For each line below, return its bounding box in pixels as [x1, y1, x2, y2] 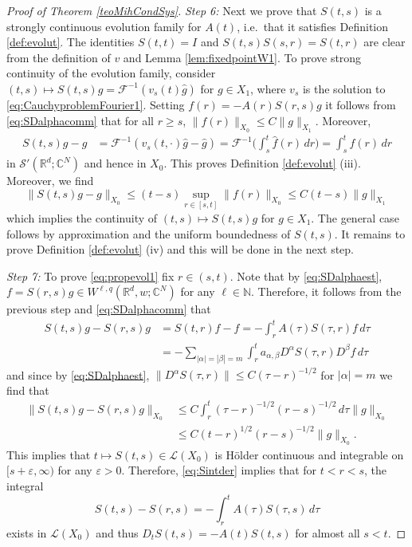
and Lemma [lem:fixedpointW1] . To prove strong [123, 49, 362, 65]
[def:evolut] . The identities [6, 33, 135, 50]
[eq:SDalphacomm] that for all [6, 112, 154, 128]
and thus [96, 524, 139, 541]
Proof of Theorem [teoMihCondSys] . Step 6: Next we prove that [6, 2, 317, 18]
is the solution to [302, 80, 386, 96]
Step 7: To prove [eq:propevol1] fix [6, 267, 175, 284]
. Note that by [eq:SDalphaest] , [230, 267, 383, 284]
